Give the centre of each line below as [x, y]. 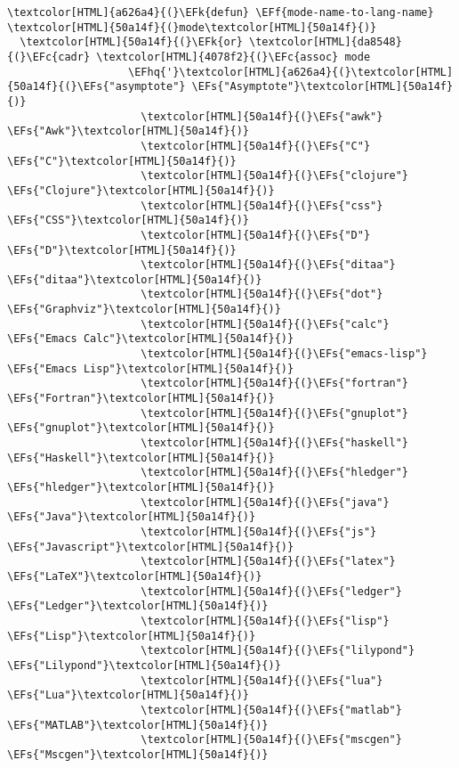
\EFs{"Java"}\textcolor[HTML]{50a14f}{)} [132, 517]
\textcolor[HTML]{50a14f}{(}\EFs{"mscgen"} [271, 740]
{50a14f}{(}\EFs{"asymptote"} [97, 87]
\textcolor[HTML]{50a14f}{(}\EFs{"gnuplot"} [275, 413]
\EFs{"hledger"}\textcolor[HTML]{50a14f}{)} [141, 487]
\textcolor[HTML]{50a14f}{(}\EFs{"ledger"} [271, 591]
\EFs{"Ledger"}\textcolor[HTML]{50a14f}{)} [138, 606]
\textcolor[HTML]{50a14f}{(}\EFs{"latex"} [268, 562]
